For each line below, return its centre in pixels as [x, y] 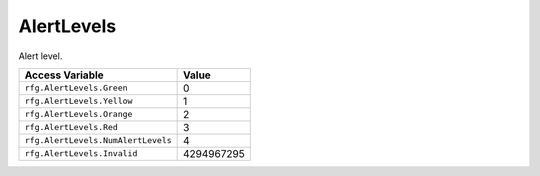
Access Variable [64, 75]
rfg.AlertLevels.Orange [78, 114]
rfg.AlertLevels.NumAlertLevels [98, 140]
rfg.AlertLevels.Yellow [78, 101]
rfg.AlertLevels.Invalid [81, 153]
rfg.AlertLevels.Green [76, 88]
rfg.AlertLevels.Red [71, 127]
